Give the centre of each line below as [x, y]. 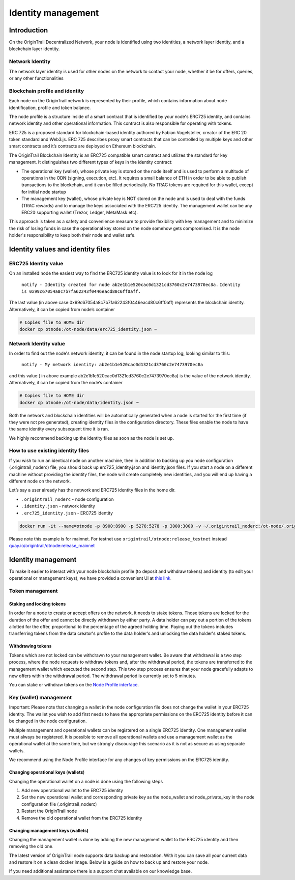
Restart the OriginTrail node [49, 811]
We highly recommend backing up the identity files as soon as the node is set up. [91, 438]
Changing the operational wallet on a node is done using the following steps [86, 781]
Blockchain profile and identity [46, 91]
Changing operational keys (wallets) [47, 772]
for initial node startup [44, 192]
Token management [33, 591]
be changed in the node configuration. [48, 721]
